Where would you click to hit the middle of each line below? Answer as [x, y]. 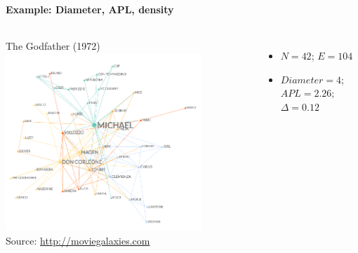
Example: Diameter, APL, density [90, 9]
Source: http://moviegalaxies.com [78, 240]
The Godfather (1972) [53, 46]
